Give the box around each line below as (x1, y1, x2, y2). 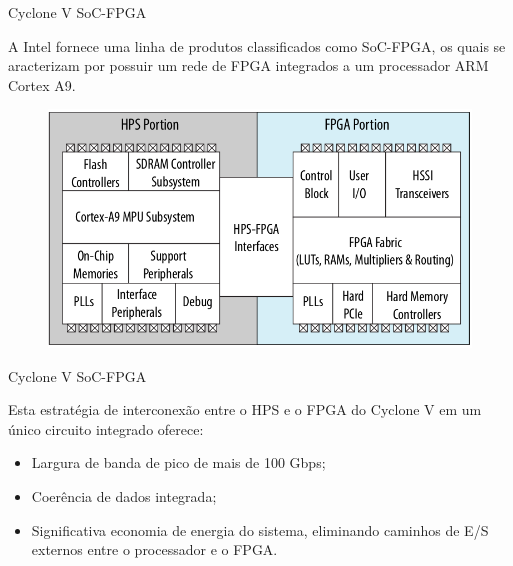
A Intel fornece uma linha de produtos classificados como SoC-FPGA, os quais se (8, 35, 506, 56)
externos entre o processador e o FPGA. (31, 539, 278, 560)
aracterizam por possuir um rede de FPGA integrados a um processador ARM (8, 55, 489, 76)
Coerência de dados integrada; (31, 486, 217, 507)
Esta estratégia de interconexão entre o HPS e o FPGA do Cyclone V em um (8, 399, 482, 420)
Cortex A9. (8, 74, 76, 95)
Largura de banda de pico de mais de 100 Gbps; (31, 452, 326, 473)
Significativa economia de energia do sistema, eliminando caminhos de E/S (31, 519, 489, 540)
